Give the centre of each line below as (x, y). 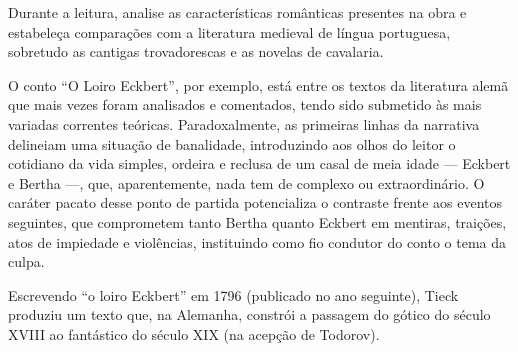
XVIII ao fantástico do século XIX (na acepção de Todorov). (194, 333)
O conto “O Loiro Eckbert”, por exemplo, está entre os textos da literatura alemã (258, 84)
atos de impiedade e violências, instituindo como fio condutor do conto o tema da (257, 241)
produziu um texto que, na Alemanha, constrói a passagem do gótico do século (249, 314)
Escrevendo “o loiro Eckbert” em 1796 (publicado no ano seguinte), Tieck (233, 294)
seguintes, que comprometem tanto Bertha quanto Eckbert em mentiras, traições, (257, 221)
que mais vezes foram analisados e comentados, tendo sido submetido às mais (245, 104)
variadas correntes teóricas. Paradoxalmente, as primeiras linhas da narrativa (244, 123)
